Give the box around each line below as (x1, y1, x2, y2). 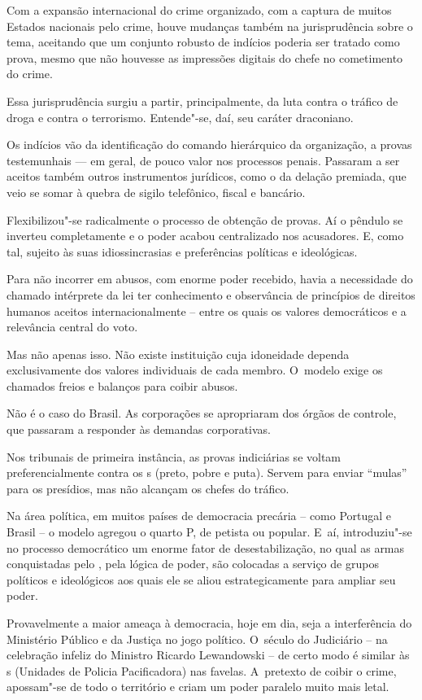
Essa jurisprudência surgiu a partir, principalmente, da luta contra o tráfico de (7, 92, 398, 109)
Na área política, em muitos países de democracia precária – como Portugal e (7, 507, 392, 524)
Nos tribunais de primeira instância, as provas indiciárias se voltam (7, 448, 342, 465)
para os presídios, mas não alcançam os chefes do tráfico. (7, 479, 289, 497)
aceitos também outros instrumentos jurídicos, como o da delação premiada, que (7, 168, 407, 185)
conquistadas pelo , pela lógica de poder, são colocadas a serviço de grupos (7, 555, 379, 572)
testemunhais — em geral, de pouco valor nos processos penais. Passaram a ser (7, 151, 400, 168)
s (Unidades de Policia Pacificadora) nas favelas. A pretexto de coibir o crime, (7, 662, 397, 679)
